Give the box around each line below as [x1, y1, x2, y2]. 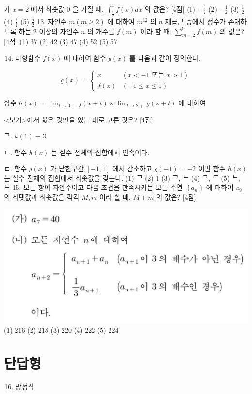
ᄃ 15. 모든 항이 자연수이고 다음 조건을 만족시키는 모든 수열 [4, 182, 183, 192]
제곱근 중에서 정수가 [165, 16, 226, 26]
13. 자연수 [37, 16, 67, 26]
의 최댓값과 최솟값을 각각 [4, 192, 79, 202]
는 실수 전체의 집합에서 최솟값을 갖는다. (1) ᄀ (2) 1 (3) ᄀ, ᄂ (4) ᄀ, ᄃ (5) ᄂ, [4, 172, 240, 183]
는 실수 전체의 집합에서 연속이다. [51, 147, 149, 157]
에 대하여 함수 [64, 52, 106, 63]
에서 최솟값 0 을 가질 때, [31, 3, 104, 14]
